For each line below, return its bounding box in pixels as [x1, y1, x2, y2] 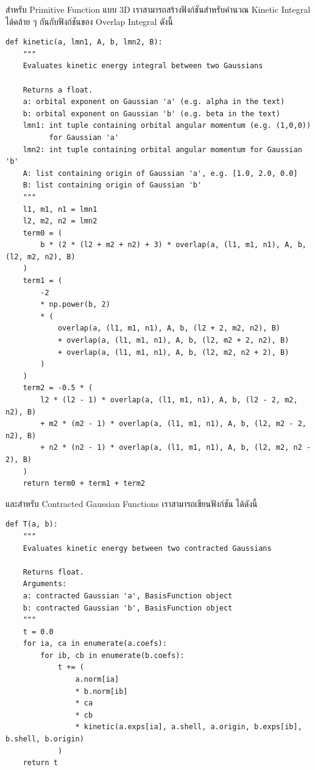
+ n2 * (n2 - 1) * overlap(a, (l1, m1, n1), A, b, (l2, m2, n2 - [40, 443, 311, 452]
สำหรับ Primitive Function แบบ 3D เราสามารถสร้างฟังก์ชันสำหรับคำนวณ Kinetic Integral [5, 3, 311, 15]
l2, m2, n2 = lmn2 [23, 217, 97, 226]
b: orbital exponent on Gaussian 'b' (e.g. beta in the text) [23, 109, 281, 118]
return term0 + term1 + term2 [23, 479, 146, 488]
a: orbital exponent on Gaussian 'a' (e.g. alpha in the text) [23, 97, 285, 107]
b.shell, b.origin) [5, 735, 84, 744]
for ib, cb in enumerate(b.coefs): [40, 651, 185, 660]
